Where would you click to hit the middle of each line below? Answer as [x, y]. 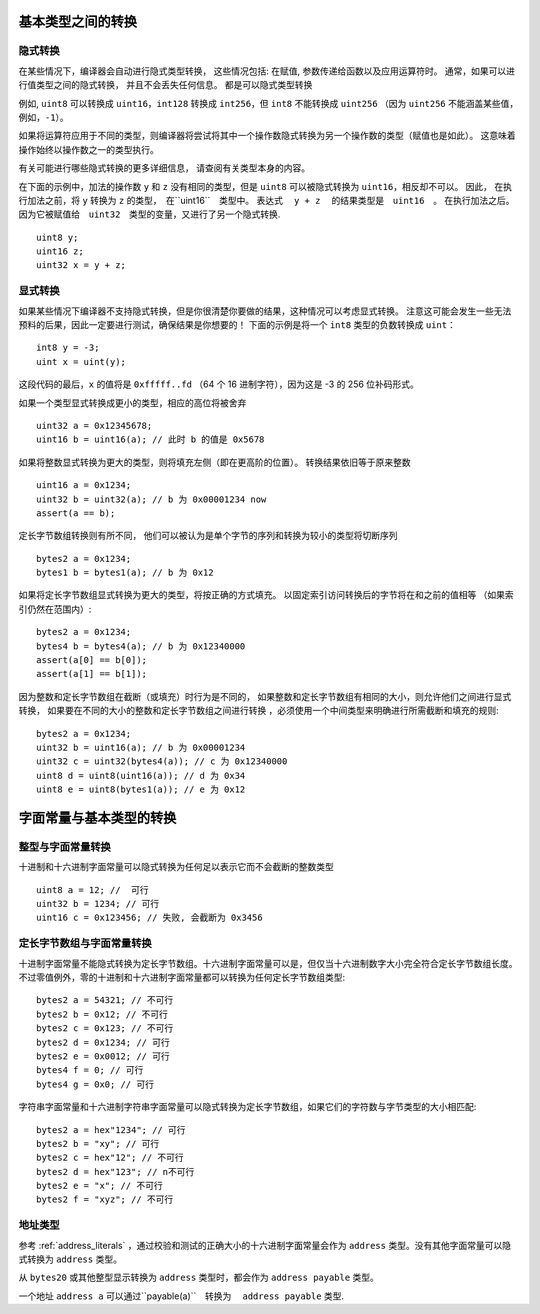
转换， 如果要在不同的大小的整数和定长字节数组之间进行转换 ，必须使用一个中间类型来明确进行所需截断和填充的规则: [258, 711]
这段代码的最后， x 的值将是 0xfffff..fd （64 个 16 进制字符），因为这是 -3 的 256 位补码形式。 [219, 384]
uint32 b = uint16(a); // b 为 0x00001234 [141, 747]
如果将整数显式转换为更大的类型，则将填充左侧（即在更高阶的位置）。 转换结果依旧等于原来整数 [214, 462]
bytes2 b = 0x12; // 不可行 [102, 1014]
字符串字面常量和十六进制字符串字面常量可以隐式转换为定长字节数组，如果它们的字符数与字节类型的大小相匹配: [247, 1107]
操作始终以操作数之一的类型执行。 [88, 149]
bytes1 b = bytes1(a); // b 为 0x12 [125, 573]
